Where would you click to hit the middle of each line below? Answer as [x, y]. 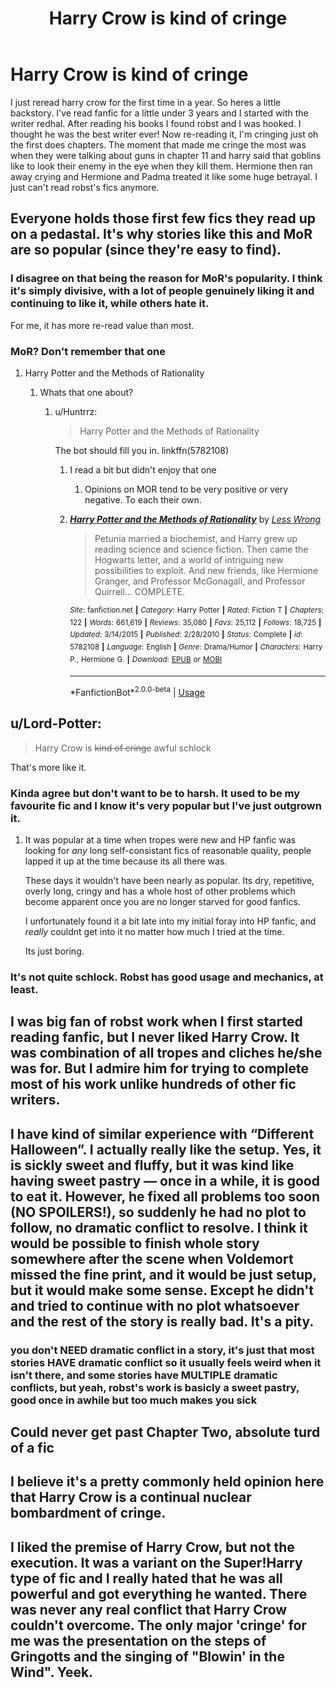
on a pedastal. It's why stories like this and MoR [161, 234]
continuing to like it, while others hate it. [110, 304]
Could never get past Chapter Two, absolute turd [165, 1432]
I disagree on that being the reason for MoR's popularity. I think [166, 279]
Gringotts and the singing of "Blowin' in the [147, 1656]
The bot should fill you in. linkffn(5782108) [142, 450]
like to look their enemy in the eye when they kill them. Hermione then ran [161, 166]
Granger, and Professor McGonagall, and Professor [200, 581]
